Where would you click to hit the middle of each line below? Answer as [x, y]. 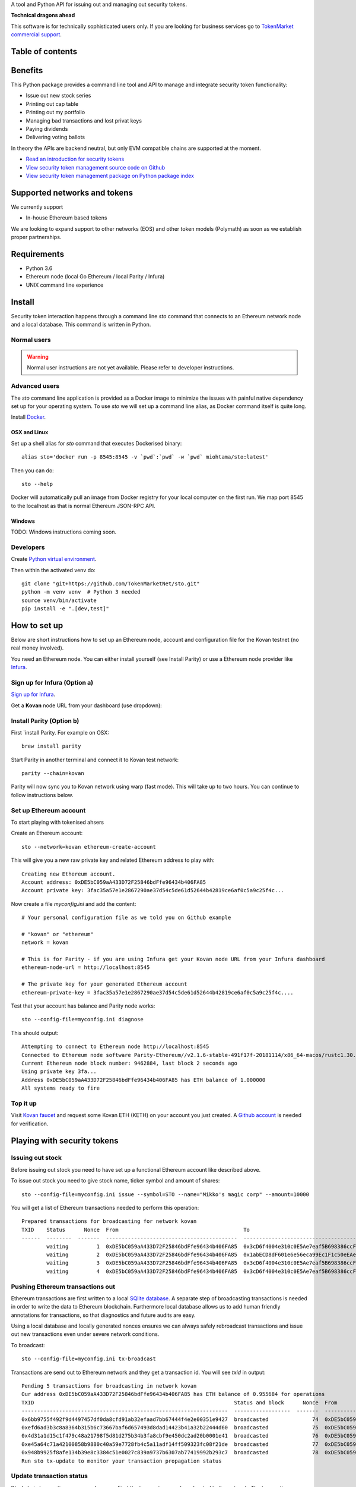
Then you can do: [33, 470]
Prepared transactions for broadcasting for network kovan [109, 1221]
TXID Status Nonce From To [136, 1229]
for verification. [30, 1124]
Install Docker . [28, 417]
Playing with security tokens [65, 1141]
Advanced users [35, 386]
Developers [28, 547]
